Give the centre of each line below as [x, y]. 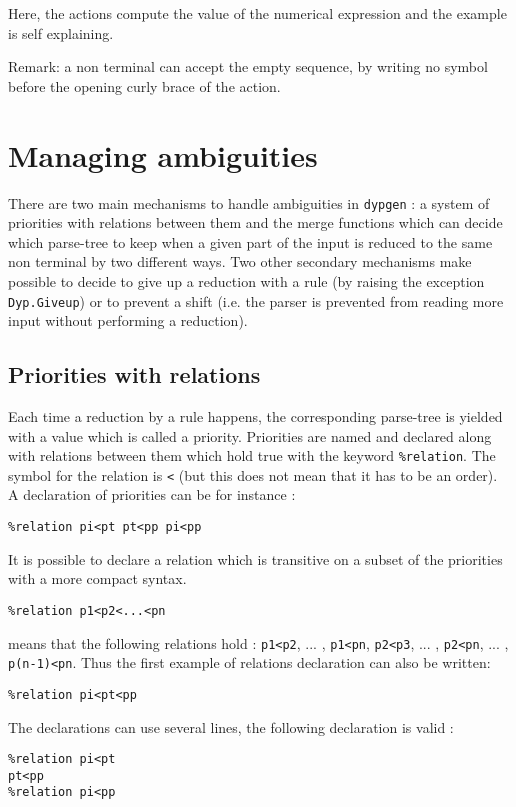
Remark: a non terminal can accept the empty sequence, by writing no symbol [248, 66]
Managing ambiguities [163, 154]
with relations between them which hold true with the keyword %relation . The [252, 455]
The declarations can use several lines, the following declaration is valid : [231, 726]
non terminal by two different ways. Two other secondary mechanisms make [240, 261]
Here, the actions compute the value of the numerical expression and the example [257, 13]
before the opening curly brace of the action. [144, 85]
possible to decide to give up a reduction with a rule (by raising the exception [246, 280]
